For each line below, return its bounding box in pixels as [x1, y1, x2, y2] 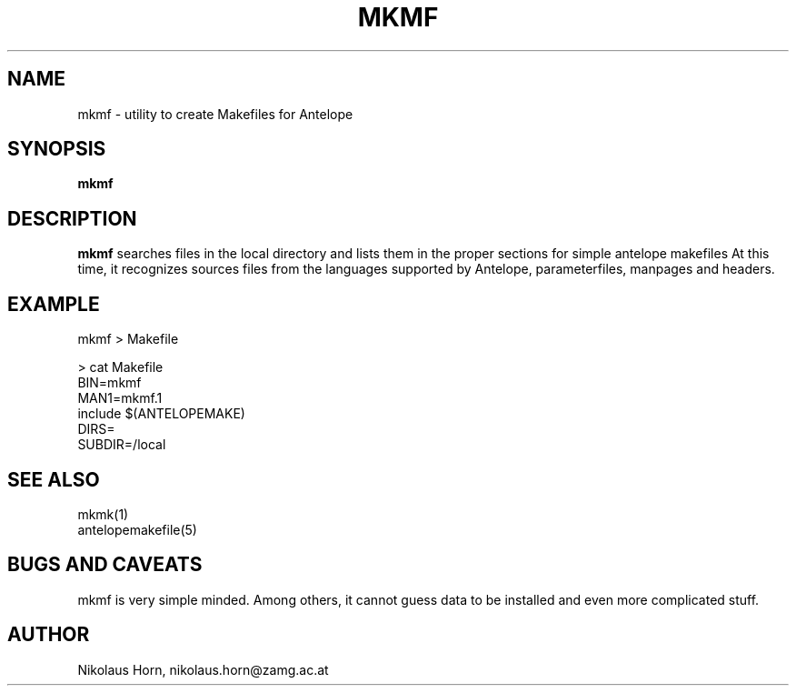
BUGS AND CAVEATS [7, 553, 203, 577]
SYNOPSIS [7, 137, 106, 161]
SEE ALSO [7, 467, 100, 491]
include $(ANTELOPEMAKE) [77, 406, 245, 422]
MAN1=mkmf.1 [77, 390, 163, 407]
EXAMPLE [7, 292, 100, 316]
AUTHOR [7, 623, 90, 647]
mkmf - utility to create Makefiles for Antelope [77, 105, 353, 122]
